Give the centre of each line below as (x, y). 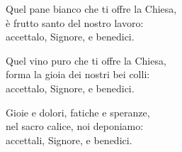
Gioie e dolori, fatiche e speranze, (78, 112)
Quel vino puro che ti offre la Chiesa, (86, 60)
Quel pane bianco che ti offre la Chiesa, (91, 9)
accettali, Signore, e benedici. (69, 140)
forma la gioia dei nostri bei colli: (78, 74)
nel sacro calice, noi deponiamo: (75, 126)
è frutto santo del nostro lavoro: (75, 22)
